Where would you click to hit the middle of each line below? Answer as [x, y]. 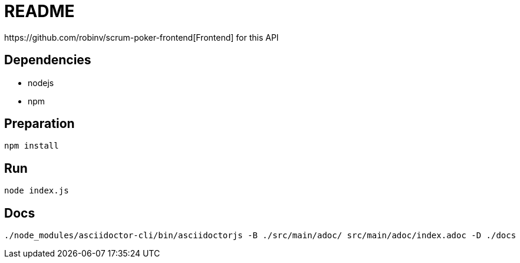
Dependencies [48, 60]
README [40, 11]
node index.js [37, 191]
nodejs [41, 83]
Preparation [40, 124]
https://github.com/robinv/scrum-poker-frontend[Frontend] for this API [141, 37]
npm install [32, 146]
